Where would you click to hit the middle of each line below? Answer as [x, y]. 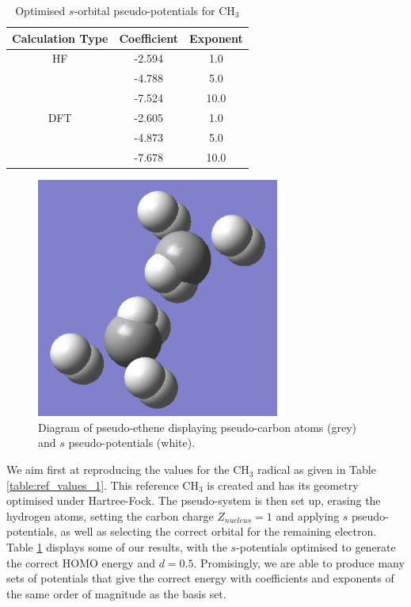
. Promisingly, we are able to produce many [299, 562]
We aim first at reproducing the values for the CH [128, 470]
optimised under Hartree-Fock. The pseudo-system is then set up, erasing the [194, 500]
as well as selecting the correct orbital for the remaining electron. [219, 531]
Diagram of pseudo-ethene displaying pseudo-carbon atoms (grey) [197, 427]
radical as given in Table [317, 470]
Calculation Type [60, 38]
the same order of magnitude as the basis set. [116, 593]
